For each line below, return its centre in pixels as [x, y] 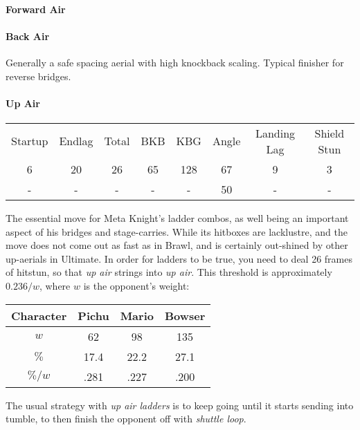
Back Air [28, 36]
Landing [275, 133]
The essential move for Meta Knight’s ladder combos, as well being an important [177, 217]
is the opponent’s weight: [136, 285]
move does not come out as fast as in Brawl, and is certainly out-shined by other [177, 245]
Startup [30, 141]
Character [39, 315]
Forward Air [36, 9]
